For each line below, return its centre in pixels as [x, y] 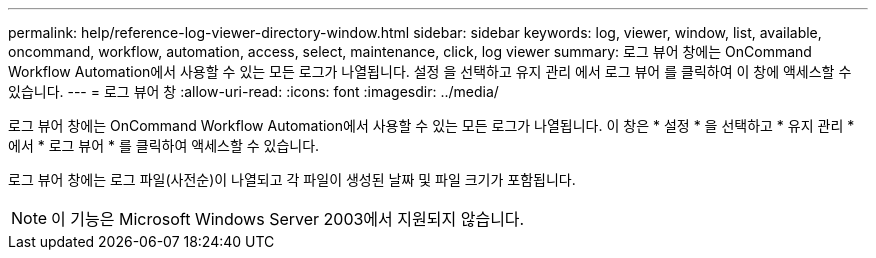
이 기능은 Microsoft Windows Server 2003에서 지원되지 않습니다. [288, 219]
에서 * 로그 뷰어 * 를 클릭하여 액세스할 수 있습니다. [164, 145]
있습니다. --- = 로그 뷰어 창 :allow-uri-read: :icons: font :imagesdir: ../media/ [253, 91]
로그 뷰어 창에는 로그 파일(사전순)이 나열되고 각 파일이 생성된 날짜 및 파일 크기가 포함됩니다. [292, 179]
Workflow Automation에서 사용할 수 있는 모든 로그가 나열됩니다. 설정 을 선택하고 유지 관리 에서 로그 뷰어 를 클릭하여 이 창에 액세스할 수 [430, 71]
